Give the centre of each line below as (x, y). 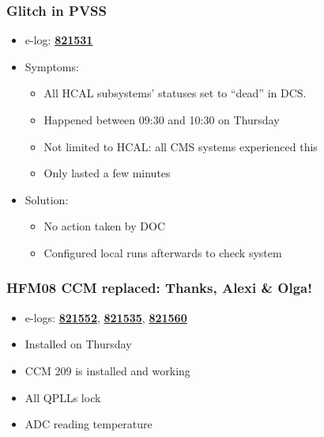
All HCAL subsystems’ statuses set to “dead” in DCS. (175, 93)
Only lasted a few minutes (107, 173)
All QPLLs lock (63, 397)
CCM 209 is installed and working (107, 370)
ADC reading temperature (89, 424)
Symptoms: (52, 66)
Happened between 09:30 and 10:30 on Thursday (162, 120)
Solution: (47, 199)
